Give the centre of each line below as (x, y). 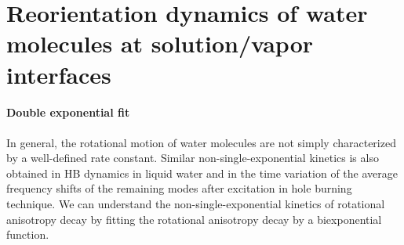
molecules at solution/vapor (160, 43)
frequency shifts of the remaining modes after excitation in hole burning (179, 188)
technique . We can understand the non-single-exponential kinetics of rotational (196, 203)
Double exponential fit (68, 112)
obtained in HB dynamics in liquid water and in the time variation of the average (202, 173)
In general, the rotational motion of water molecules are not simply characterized (201, 142)
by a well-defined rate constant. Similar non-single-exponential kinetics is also (193, 158)
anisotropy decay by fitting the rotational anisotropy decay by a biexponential (194, 219)
